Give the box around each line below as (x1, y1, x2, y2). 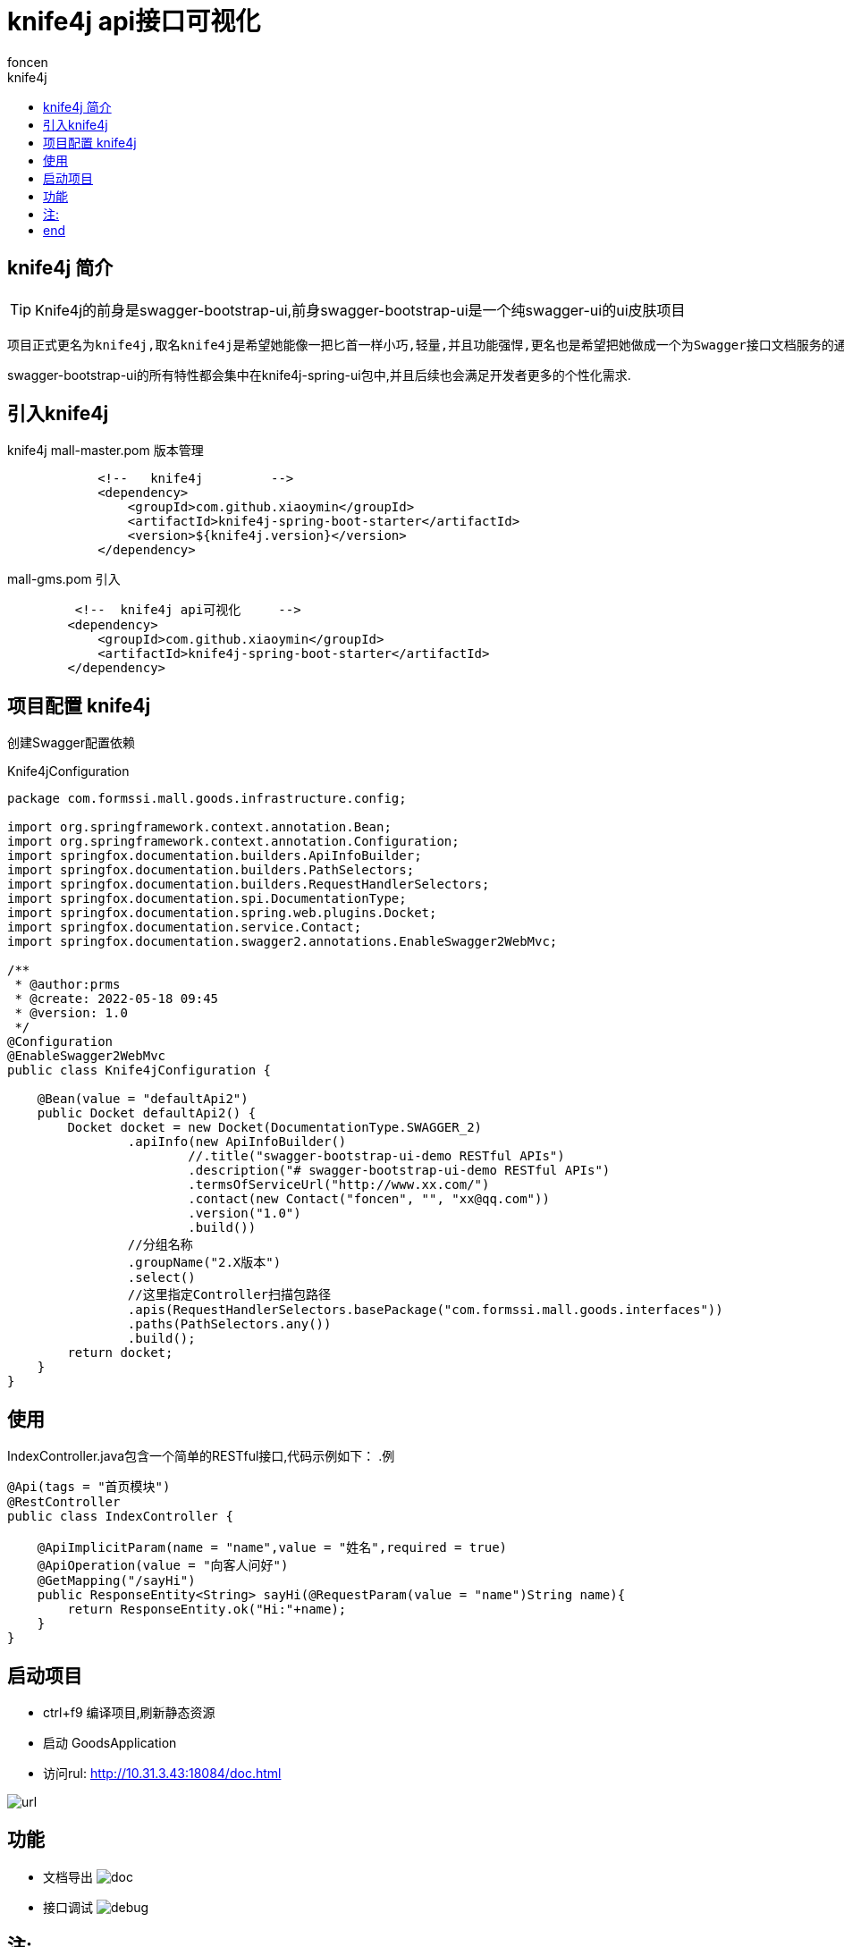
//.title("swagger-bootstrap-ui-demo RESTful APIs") (188, 1149, 565, 1164)
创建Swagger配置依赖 (7, 735, 135, 751)
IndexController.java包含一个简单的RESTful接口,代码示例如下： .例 (7, 1448, 395, 1464)
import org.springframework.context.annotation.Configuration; (7, 834, 460, 849)
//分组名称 (127, 1237, 193, 1252)
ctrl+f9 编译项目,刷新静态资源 (43, 1704, 215, 1720)
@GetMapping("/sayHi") (37, 1573, 196, 1589)
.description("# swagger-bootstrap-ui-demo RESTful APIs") (188, 1163, 611, 1178)
